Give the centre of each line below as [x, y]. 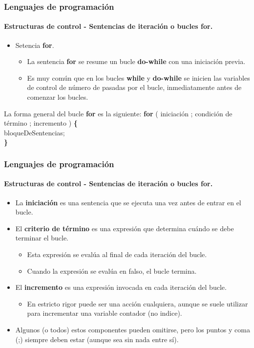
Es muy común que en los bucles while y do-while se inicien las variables [138, 77]
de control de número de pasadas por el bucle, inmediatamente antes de [134, 87]
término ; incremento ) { [41, 123]
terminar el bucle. [42, 238]
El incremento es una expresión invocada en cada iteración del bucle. [121, 287]
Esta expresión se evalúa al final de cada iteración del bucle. [117, 254]
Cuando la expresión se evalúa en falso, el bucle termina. [112, 271]
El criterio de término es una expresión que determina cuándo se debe [125, 228]
